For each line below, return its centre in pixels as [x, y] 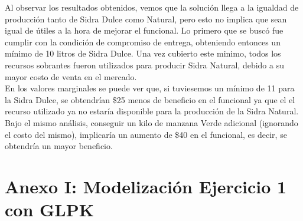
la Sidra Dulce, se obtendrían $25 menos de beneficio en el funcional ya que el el [150, 99]
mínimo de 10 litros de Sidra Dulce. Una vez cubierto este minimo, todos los [143, 53]
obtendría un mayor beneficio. [59, 146]
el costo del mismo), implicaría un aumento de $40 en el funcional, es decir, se [146, 134]
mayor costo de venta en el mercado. [71, 76]
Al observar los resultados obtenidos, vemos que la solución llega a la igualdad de [152, 7]
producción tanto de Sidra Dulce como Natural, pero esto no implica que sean [146, 19]
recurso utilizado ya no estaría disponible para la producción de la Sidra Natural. [152, 111]
